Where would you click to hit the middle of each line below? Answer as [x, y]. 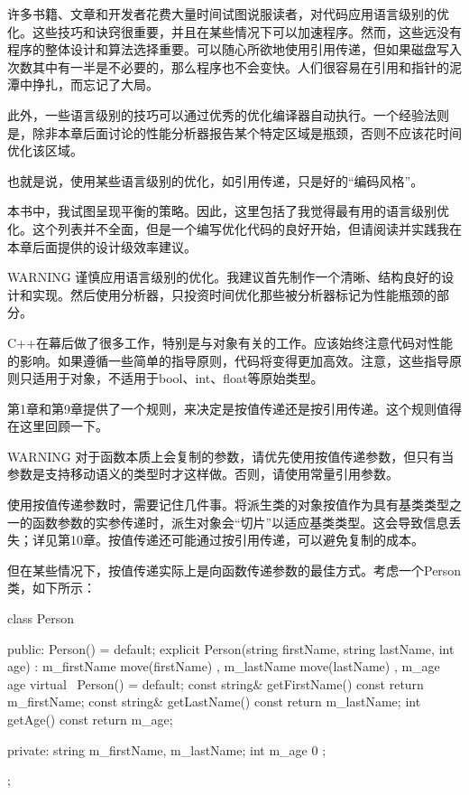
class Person [41, 618]
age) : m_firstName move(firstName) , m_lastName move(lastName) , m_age [224, 666]
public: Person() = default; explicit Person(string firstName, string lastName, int [231, 648]
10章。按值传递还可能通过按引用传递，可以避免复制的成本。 [247, 540]
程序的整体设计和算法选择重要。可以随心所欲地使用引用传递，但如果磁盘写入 [234, 49]
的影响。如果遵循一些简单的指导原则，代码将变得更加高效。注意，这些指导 [228, 360]
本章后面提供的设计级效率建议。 [102, 246]
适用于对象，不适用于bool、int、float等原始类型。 [178, 378]
